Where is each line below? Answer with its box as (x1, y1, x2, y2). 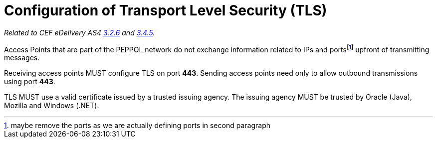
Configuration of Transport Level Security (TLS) (4, 2, 327, 19)
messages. (4, 53, 40, 62)
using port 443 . (4, 77, 55, 86)
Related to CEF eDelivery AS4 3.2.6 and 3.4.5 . (4, 28, 155, 37)
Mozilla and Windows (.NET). (4, 101, 99, 110)
